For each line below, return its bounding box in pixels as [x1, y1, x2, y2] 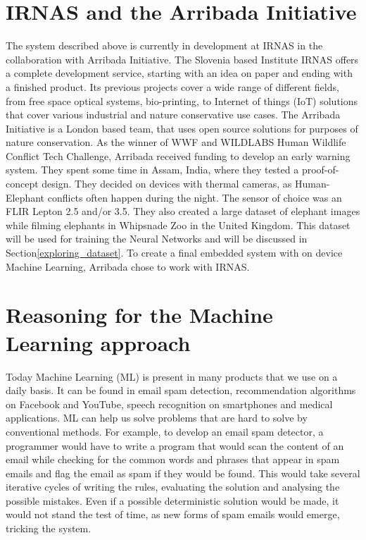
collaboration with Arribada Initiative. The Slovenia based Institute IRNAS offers [6, 51, 359, 66]
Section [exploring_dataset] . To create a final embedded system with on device [6, 245, 343, 260]
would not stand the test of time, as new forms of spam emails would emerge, [6, 507, 340, 522]
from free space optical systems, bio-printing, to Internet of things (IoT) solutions [6, 93, 358, 108]
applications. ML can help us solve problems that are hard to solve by [6, 410, 308, 425]
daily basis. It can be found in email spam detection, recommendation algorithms [6, 383, 356, 398]
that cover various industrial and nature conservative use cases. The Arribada [6, 107, 341, 122]
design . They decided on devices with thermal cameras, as [42, 176, 292, 191]
